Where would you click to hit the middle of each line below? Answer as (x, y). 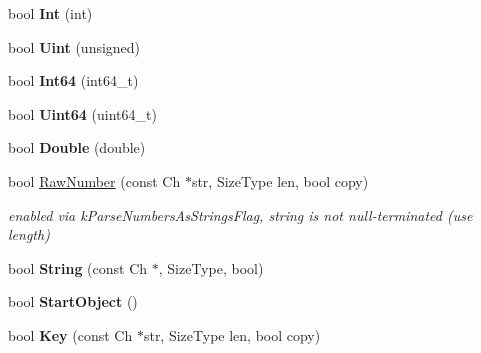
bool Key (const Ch (70, 334)
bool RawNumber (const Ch (94, 180)
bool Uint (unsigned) (74, 46)
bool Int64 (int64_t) (73, 80)
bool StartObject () (73, 301)
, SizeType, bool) (211, 267)
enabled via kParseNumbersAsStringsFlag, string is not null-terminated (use (240, 214)
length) (29, 234)
